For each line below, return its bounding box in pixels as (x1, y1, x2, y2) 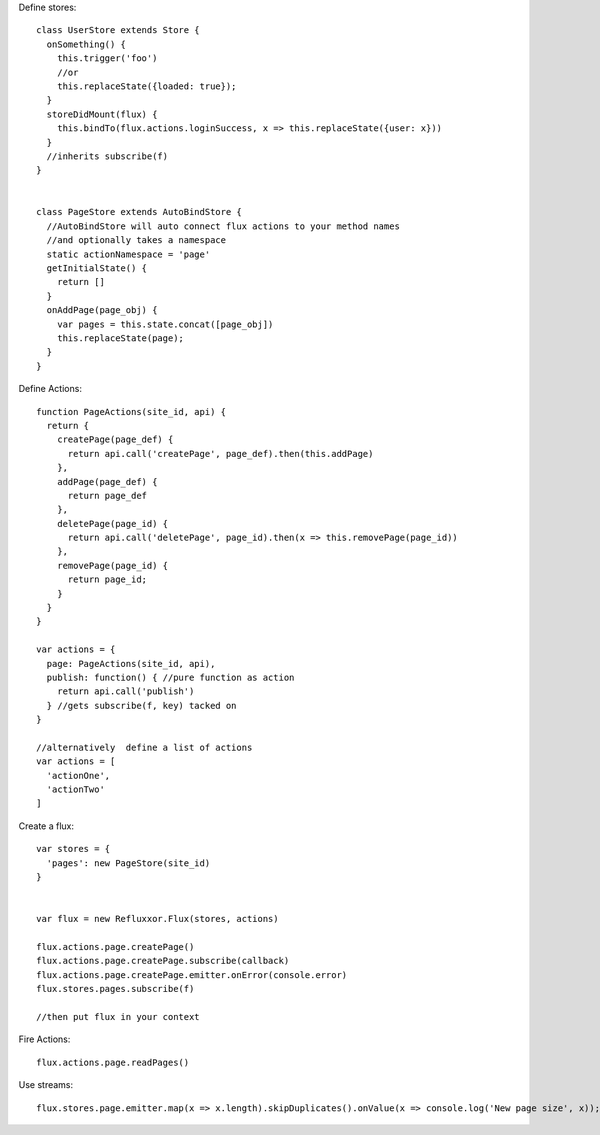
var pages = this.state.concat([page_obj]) (56, 318, 274, 330)
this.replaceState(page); (56, 332, 185, 344)
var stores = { (36, 843, 111, 855)
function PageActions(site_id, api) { (36, 406, 227, 417)
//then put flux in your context (36, 1011, 200, 1022)
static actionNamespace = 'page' (46, 248, 211, 260)
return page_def (67, 490, 148, 501)
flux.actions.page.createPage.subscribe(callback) (36, 955, 290, 967)
